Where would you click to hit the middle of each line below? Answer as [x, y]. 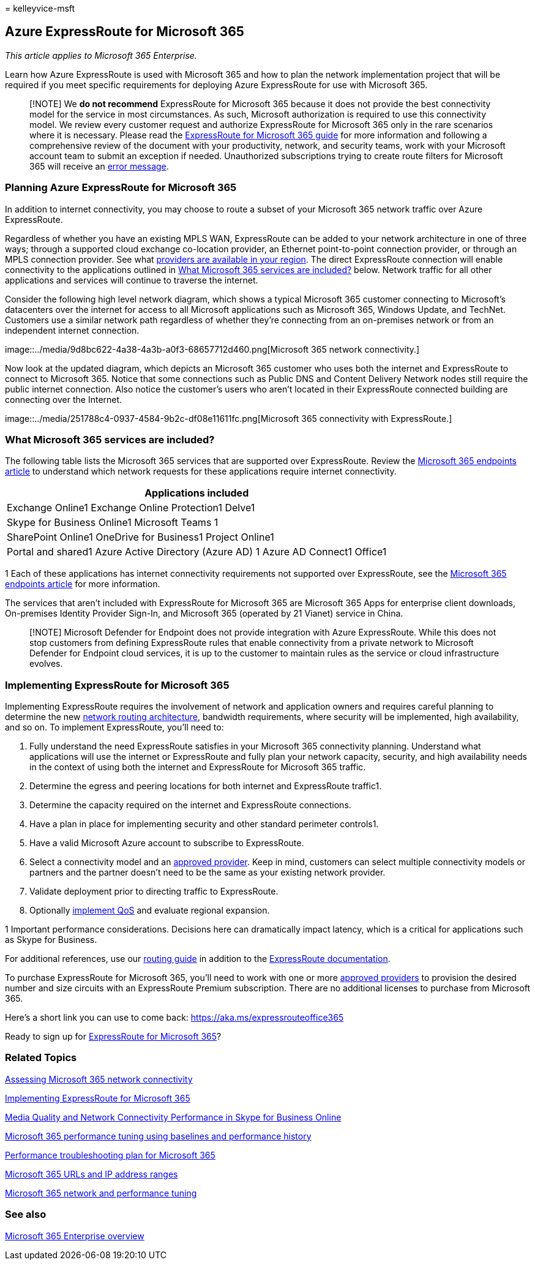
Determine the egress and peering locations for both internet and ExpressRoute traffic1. [206, 786]
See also [26, 1214]
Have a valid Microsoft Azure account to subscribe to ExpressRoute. [167, 843]
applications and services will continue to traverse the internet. [132, 280]
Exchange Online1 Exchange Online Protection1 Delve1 [131, 508]
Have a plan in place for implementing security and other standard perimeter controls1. [204, 824]
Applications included [197, 493]
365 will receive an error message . [99, 166]
